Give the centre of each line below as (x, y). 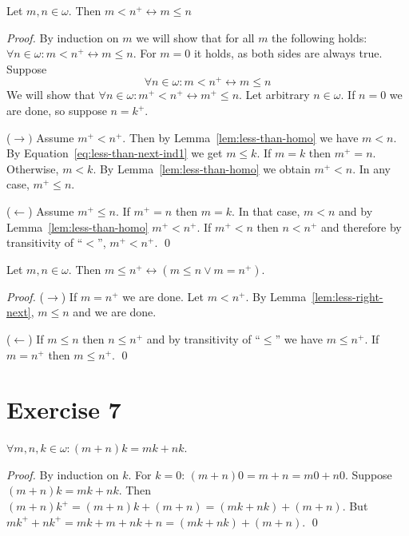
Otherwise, (33, 168)
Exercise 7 (64, 409)
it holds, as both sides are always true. (288, 53)
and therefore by (361, 226)
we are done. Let (163, 296)
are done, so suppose (57, 111)
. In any (371, 168)
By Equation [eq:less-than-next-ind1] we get (115, 153)
